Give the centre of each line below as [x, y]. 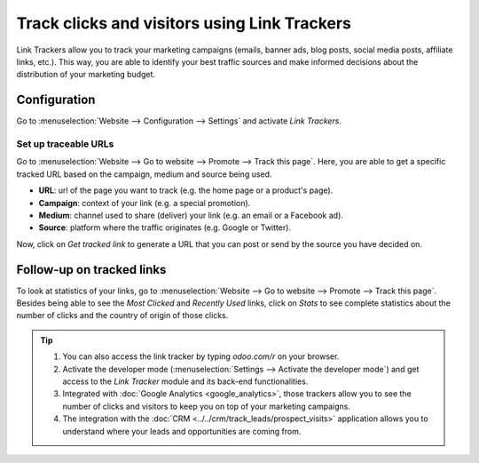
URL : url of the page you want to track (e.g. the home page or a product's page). [186, 190]
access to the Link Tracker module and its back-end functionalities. [185, 381]
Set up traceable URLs [65, 144]
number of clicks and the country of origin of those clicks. [122, 315]
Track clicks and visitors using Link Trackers [184, 23]
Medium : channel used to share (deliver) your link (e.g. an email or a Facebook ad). [191, 215]
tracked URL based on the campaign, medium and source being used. [144, 174]
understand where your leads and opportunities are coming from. [182, 431]
